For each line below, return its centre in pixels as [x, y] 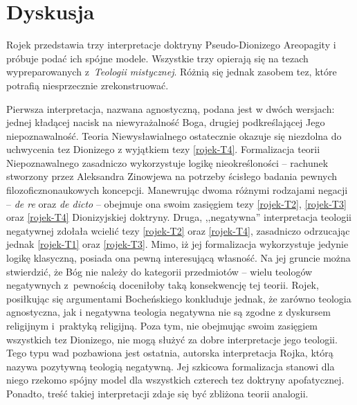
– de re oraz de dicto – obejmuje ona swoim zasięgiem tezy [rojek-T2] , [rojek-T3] [176, 203]
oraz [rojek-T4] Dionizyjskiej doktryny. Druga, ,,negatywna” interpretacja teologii [179, 217]
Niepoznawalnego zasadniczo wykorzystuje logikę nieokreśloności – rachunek [167, 162]
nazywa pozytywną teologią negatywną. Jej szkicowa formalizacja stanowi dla [171, 366]
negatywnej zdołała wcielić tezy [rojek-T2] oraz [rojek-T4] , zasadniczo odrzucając [178, 230]
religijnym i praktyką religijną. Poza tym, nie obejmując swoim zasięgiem [162, 325]
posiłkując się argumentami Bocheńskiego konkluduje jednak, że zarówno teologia [179, 298]
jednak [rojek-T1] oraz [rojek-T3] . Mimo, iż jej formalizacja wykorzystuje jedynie [177, 244]
